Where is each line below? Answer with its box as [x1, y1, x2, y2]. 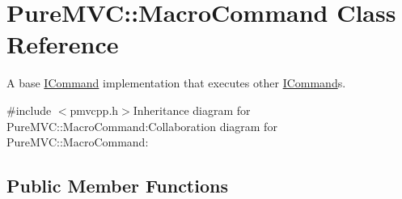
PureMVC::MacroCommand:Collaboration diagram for [6, 117, 277, 134]
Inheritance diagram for [133, 101, 251, 118]
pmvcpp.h [70, 101, 119, 118]
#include [6, 101, 52, 118]
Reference [6, 28, 119, 61]
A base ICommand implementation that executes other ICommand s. [6, 74, 346, 91]
